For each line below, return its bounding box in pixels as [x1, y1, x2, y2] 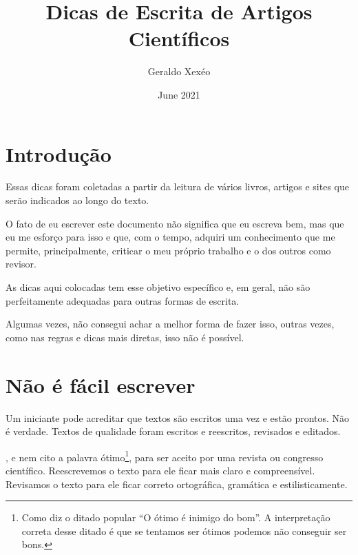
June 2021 [158, 87, 200, 101]
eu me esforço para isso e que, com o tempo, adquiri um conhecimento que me [6, 230, 335, 244]
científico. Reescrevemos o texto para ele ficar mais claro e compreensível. [6, 463, 315, 477]
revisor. [6, 256, 36, 271]
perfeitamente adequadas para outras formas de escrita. [6, 293, 240, 307]
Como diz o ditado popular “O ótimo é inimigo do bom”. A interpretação [21, 510, 330, 525]
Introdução [6, 139, 112, 168]
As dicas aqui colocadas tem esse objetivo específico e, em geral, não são [6, 280, 310, 294]
